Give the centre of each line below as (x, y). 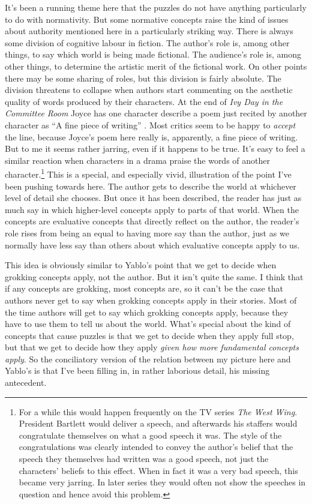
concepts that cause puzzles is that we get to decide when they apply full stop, (149, 335)
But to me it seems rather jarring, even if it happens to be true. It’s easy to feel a (155, 148)
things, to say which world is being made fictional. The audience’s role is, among (153, 54)
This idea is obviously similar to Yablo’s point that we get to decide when (141, 265)
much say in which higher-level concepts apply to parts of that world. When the (152, 209)
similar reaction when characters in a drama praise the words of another (137, 160)
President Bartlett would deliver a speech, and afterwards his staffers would (158, 423)
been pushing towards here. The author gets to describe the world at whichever (151, 186)
